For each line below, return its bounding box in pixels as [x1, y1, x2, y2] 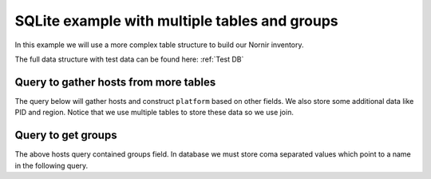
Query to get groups [14, 129, 117, 142]
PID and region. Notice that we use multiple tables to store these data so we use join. [14, 108, 295, 117]
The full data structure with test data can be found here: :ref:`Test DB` [14, 54, 244, 64]
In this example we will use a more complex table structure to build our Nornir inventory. [14, 40, 304, 50]
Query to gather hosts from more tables [14, 75, 216, 89]
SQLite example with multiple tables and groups [14, 12, 338, 30]
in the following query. [14, 161, 89, 170]
